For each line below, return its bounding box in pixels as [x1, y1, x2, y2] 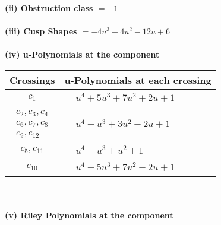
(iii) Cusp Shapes [5, 25, 77, 37]
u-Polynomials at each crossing [64, 72, 211, 87]
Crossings [10, 72, 55, 87]
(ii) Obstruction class [5, 2, 93, 14]
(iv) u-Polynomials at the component [5, 48, 160, 61]
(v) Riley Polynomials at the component [5, 208, 173, 221]
